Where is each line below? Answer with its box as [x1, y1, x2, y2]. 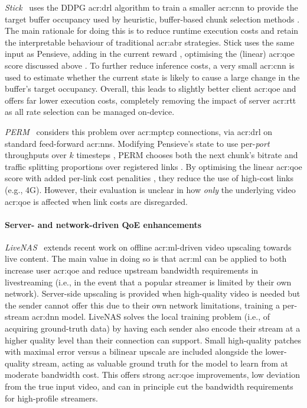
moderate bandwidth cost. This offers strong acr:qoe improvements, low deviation [5, 368, 300, 381]
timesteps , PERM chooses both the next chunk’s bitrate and [76, 149, 298, 161]
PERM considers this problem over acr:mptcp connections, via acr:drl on [5, 125, 272, 137]
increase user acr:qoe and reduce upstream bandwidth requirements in [5, 264, 259, 277]
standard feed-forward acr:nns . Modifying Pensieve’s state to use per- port [5, 137, 270, 149]
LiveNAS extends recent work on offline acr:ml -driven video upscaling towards [5, 240, 292, 253]
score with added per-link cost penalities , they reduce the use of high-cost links [5, 172, 294, 184]
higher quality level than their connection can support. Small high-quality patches [5, 333, 301, 346]
